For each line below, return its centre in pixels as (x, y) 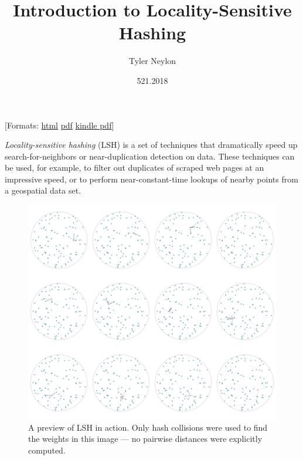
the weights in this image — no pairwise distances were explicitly (145, 439)
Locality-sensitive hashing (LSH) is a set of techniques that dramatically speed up (151, 145)
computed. (47, 450)
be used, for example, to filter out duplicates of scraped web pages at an (135, 168)
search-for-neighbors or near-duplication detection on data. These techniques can (150, 156)
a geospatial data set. (43, 190)
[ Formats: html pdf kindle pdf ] (59, 125)
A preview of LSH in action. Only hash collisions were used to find (148, 427)
